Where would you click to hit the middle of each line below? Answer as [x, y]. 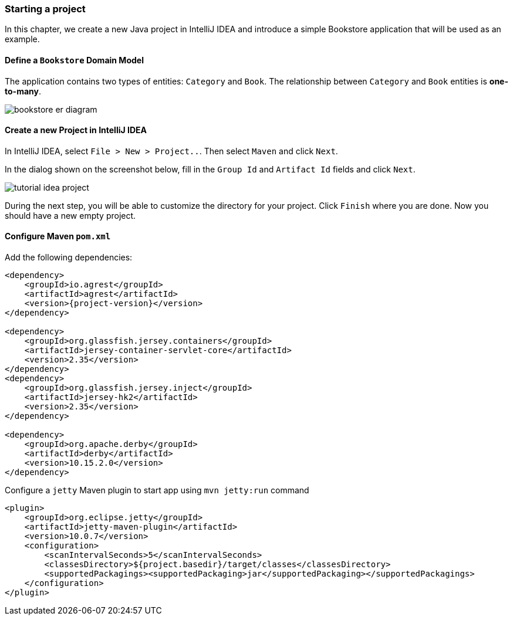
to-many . [23, 91]
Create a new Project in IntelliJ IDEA [76, 130]
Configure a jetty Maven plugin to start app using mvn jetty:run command [157, 490]
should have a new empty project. [70, 215]
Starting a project [45, 9]
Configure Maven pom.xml [58, 236]
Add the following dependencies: [69, 258]
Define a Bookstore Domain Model [74, 60]
